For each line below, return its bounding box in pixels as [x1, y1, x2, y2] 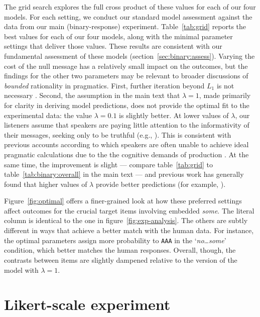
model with [4, 264, 39, 275]
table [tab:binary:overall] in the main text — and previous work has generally [4, 169, 244, 179]
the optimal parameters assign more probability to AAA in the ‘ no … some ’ [4, 235, 226, 245]
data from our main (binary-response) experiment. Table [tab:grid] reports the [4, 21, 246, 32]
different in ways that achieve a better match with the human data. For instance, [4, 225, 254, 236]
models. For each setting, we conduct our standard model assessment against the [4, 11, 252, 22]
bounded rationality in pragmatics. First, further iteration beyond [4, 80, 205, 90]
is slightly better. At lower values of [119, 110, 229, 120]
